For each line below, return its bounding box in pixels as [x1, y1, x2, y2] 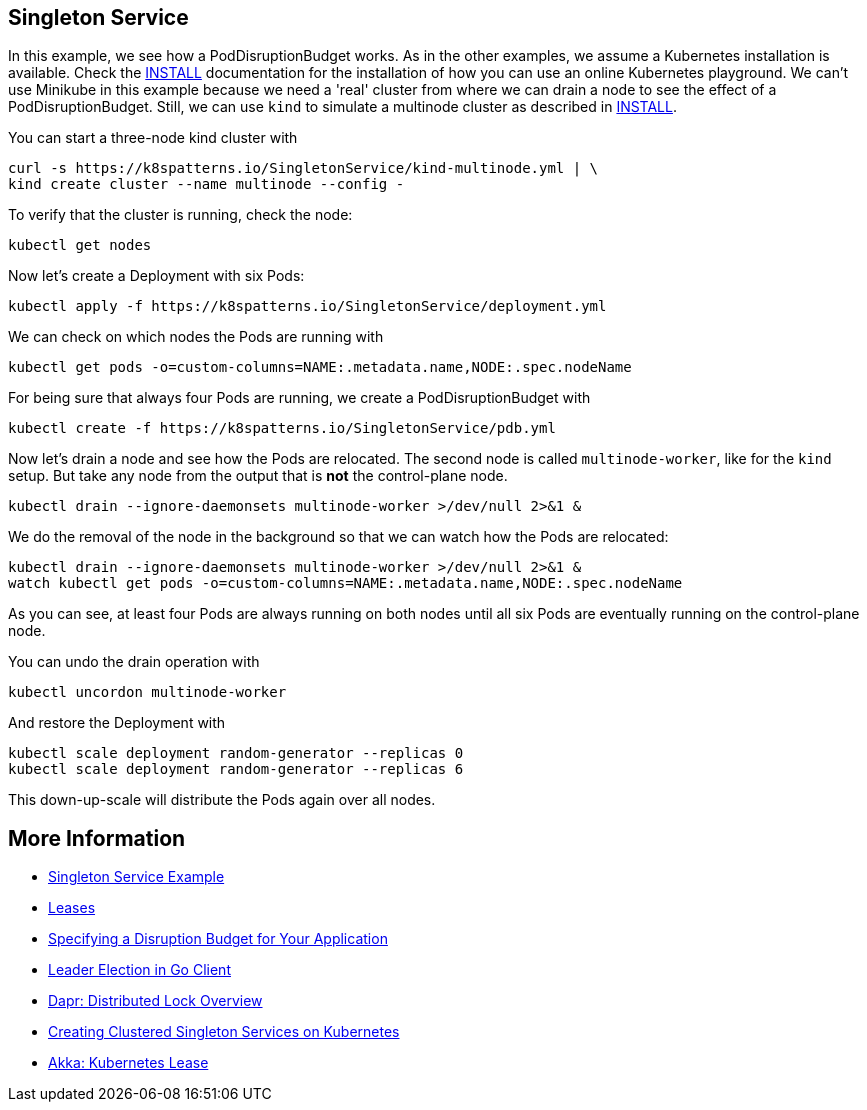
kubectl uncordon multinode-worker [8, 684, 287, 701]
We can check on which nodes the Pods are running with [8, 328, 384, 346]
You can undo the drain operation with [8, 653, 260, 671]
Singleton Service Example [48, 868, 225, 886]
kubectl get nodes [8, 237, 152, 254]
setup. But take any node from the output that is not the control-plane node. [8, 467, 508, 485]
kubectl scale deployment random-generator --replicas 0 [8, 745, 464, 762]
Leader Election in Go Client [48, 961, 231, 979]
